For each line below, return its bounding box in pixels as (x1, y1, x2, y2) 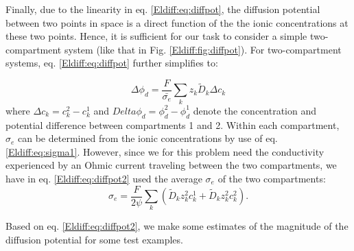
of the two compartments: (217, 171, 326, 185)
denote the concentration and (193, 103, 317, 117)
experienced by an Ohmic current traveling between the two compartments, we (5, 158, 337, 172)
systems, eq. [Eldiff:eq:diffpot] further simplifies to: (5, 56, 218, 70)
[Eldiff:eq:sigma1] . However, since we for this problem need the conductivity (5, 144, 324, 158)
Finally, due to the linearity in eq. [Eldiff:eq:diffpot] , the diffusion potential (5, 2, 320, 16)
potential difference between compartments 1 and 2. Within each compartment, (5, 117, 340, 132)
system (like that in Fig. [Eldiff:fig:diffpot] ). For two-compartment (64, 42, 342, 56)
